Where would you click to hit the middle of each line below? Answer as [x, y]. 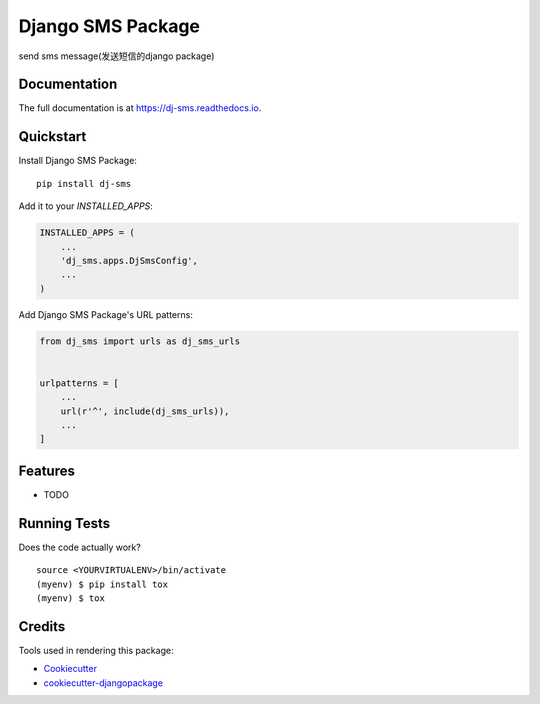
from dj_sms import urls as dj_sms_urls [139, 341]
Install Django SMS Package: [77, 161]
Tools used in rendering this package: [96, 650]
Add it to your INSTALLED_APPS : [86, 206]
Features [46, 470]
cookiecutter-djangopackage [103, 682]
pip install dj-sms [84, 183]
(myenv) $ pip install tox [102, 584]
